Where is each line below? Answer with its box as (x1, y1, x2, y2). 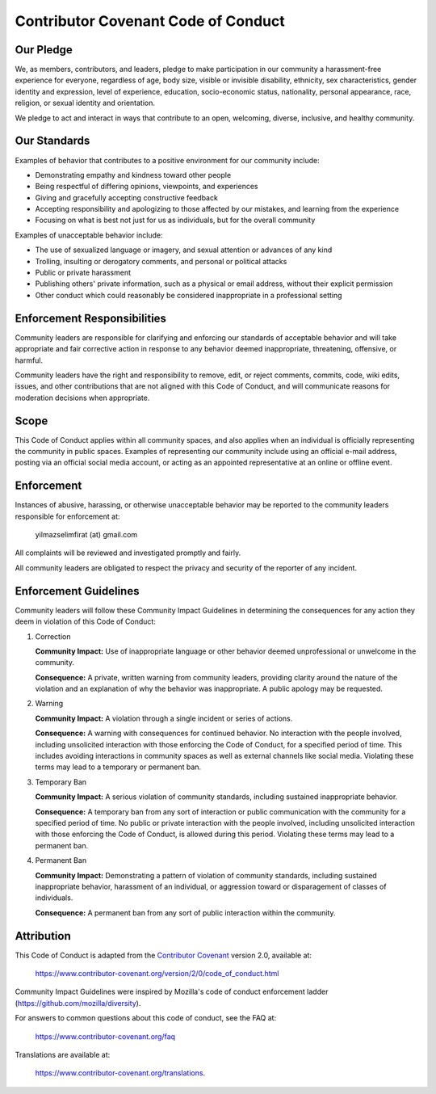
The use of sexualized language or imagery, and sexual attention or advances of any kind (35, 245, 333, 255)
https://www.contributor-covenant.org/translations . (35, 1068, 206, 1078)
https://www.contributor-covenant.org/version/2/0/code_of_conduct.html (35, 969, 279, 978)
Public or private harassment (35, 267, 132, 278)
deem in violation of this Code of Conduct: (15, 616, 157, 626)
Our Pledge (15, 43, 73, 57)
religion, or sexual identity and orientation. (15, 98, 156, 108)
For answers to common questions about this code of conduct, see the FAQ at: (15, 1013, 277, 1023)
